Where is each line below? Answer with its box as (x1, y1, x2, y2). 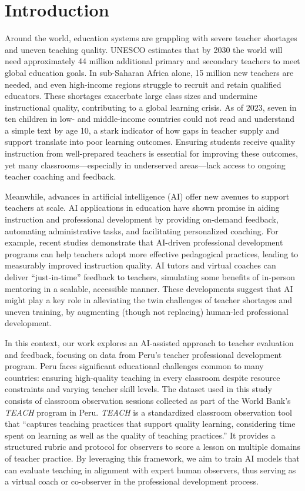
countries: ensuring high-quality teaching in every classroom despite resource (5, 371, 280, 383)
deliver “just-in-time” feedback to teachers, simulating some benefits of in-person (5, 271, 296, 283)
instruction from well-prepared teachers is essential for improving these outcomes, (5, 147, 298, 160)
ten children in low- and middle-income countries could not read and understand (5, 112, 295, 125)
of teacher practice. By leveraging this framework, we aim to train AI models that (5, 452, 300, 464)
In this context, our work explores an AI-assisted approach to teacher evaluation (5, 336, 294, 349)
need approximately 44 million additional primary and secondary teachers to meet (5, 55, 300, 67)
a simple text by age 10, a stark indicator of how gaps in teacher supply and (5, 124, 280, 136)
